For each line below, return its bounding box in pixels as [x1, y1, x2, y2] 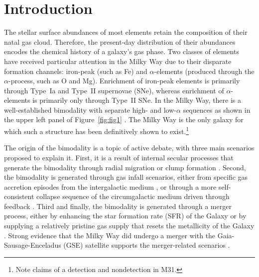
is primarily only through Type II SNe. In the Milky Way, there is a [32, 95, 242, 105]
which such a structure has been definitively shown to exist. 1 [4, 125, 189, 136]
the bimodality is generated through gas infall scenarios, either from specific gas [4, 172, 248, 182]
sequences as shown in [183, 104, 251, 115]
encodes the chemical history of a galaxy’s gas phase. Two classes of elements [4, 46, 239, 57]
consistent [4, 191, 34, 202]
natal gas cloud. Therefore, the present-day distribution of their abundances [4, 36, 236, 47]
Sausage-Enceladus [4, 240, 61, 250]
